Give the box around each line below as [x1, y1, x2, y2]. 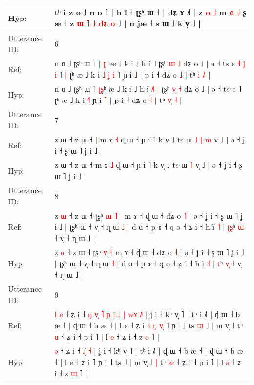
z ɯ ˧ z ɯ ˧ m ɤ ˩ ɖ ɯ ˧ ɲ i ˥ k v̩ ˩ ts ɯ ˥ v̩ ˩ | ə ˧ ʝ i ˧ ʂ [54, 159, 242, 170]
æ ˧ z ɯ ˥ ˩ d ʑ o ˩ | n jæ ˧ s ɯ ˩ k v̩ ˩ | [54, 18, 201, 29]
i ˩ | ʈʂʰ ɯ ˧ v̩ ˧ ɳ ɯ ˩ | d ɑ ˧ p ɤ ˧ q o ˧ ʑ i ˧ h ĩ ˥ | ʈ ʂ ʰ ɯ [54, 221, 244, 232]
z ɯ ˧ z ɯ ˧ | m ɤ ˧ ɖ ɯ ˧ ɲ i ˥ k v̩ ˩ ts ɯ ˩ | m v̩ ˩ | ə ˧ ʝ [54, 134, 245, 145]
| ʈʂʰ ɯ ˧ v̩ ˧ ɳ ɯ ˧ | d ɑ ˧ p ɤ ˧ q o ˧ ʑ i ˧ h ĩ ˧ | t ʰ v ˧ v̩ [54, 258, 242, 269]
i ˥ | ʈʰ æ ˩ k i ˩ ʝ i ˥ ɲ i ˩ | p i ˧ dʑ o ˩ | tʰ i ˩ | [54, 69, 211, 80]
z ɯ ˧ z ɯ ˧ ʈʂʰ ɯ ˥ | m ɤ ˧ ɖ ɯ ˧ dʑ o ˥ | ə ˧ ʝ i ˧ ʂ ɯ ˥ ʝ [54, 210, 243, 221]
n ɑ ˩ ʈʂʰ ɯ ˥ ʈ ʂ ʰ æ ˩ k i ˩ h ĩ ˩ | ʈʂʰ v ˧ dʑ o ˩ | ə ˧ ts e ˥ [54, 83, 242, 94]
